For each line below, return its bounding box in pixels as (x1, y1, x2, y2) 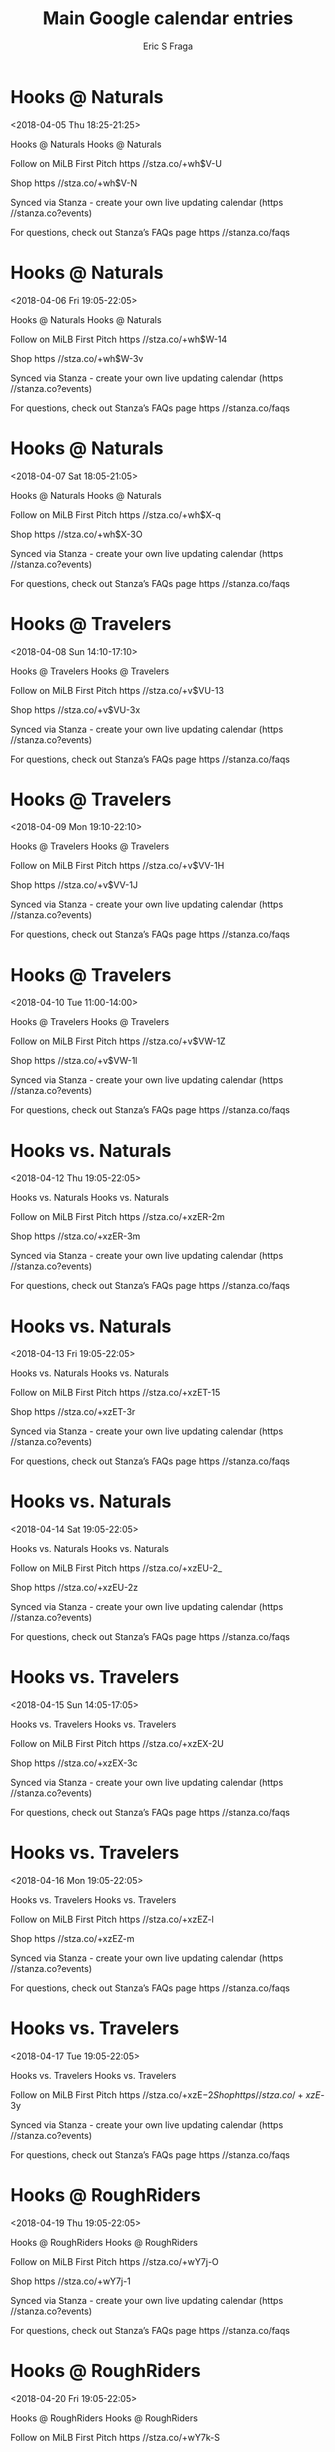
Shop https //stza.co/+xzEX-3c (10, 1757, 138, 1769)
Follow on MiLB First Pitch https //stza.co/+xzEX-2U (10, 1738, 225, 1750)
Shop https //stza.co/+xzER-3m (10, 1230, 141, 1242)
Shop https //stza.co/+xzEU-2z (10, 1582, 139, 1594)
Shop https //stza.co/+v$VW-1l (10, 1055, 138, 1067)
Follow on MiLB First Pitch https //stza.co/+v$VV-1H (10, 860, 225, 872)
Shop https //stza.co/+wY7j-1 (10, 2275, 132, 2287)
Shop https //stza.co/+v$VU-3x (10, 703, 141, 716)
